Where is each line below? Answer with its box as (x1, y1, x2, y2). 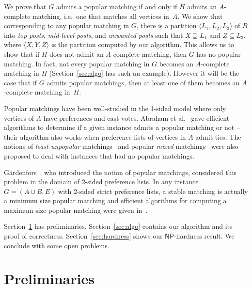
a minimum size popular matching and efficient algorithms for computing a (4, 195, 227, 206)
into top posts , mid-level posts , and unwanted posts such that (4, 30, 183, 40)
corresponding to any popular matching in (4, 20, 129, 31)
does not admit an (49, 48, 104, 59)
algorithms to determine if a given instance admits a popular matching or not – (4, 122, 240, 132)
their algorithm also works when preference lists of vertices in (4, 131, 186, 142)
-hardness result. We (173, 231, 235, 241)
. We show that (177, 11, 223, 21)
